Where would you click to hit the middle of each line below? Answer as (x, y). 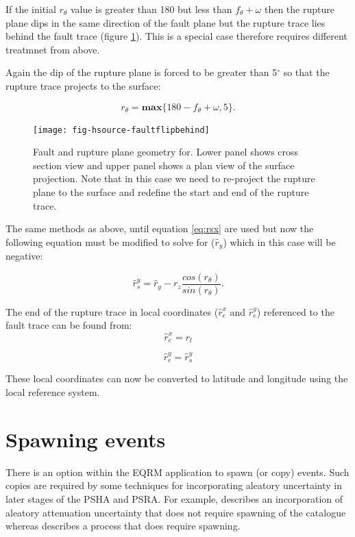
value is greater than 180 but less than (151, 9)
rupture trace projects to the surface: (83, 85)
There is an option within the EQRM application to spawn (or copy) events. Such (177, 472)
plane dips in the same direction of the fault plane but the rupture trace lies (166, 22)
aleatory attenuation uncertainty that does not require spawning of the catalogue (176, 512)
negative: (24, 256)
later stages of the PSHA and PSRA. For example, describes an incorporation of (174, 498)
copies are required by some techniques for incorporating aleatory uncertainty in (174, 485)
